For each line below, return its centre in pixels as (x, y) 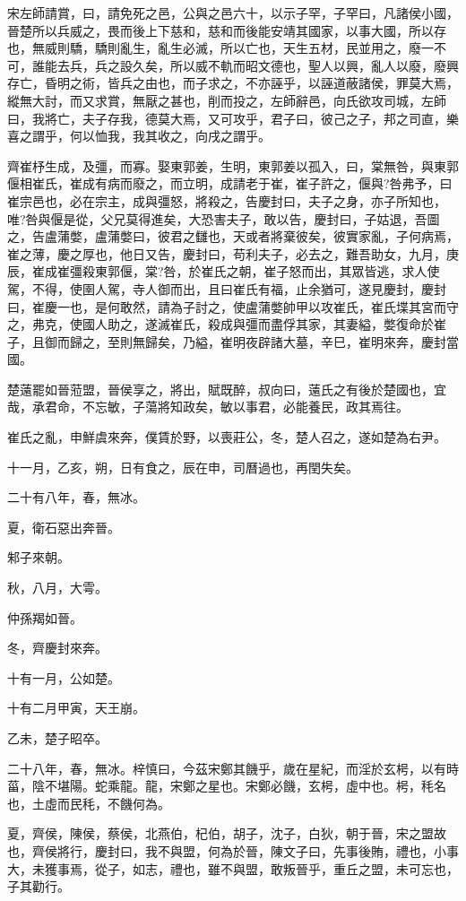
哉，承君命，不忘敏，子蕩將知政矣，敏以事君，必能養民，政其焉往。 (208, 407)
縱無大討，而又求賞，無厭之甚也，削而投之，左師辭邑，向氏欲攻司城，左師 (227, 100)
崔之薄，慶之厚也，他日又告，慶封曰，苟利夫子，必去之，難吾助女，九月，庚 (233, 253)
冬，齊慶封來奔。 (57, 648)
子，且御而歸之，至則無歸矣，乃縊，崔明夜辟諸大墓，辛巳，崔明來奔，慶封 (227, 341)
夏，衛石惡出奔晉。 (64, 527)
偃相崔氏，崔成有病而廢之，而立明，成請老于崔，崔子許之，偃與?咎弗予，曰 (230, 183)
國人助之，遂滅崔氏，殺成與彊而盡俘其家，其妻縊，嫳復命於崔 (264, 324)
